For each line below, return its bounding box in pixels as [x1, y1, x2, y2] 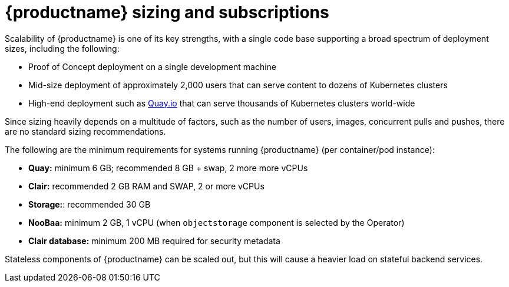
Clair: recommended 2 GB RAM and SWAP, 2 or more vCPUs [28, 181, 265, 191]
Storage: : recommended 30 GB [28, 199, 151, 209]
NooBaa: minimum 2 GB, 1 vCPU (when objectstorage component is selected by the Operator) [28, 217, 405, 228]
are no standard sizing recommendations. [5, 126, 166, 136]
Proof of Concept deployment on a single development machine [28, 61, 276, 72]
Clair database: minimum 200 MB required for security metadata [28, 235, 280, 246]
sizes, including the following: [5, 43, 120, 54]
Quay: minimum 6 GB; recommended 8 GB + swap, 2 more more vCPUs [28, 162, 308, 173]
